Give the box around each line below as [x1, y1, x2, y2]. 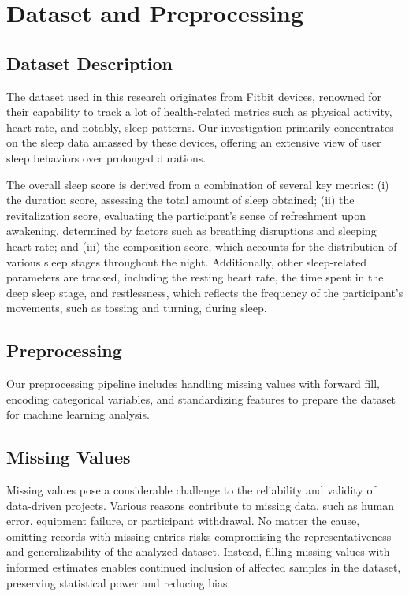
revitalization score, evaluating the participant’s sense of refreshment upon [6, 207, 366, 223]
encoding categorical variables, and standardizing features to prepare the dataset [6, 390, 396, 407]
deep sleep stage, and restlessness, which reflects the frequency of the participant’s [6, 284, 403, 300]
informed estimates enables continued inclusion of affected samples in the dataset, [6, 559, 401, 576]
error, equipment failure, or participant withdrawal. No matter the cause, [6, 512, 360, 529]
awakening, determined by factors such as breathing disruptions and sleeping [6, 222, 377, 239]
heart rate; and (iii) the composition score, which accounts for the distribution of [6, 237, 397, 254]
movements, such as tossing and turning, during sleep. [6, 300, 267, 316]
